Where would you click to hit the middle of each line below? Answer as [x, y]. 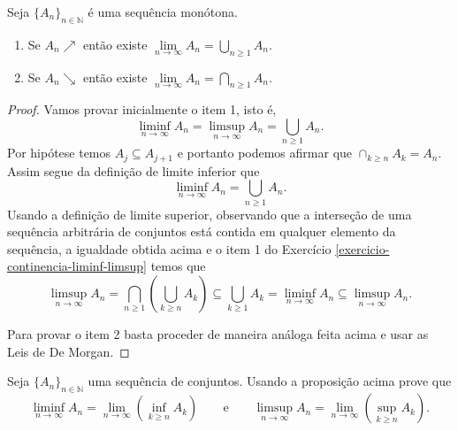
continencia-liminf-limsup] [77, 266]
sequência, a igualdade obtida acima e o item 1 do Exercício [169, 248]
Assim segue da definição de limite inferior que [134, 170]
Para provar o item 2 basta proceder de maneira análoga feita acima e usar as [218, 334]
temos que [178, 266]
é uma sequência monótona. [163, 12]
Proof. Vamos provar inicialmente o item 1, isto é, [142, 109]
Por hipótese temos [59, 153]
